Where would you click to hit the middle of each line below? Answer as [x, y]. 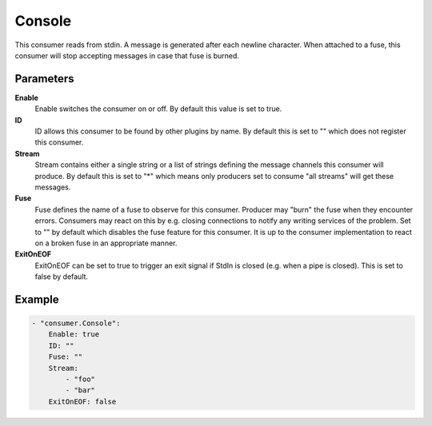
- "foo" [80, 379]
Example [37, 299]
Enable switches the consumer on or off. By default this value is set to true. [158, 109]
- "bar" [80, 390]
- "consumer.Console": [76, 323]
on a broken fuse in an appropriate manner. [106, 243]
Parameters [44, 79]
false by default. [61, 277]
